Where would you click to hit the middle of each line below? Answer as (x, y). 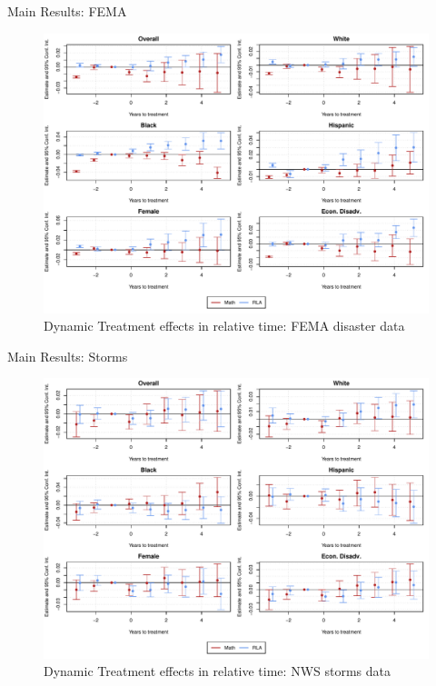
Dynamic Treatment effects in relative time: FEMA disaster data (224, 326)
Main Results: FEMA (67, 11)
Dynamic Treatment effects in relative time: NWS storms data (217, 671)
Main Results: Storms (68, 356)
